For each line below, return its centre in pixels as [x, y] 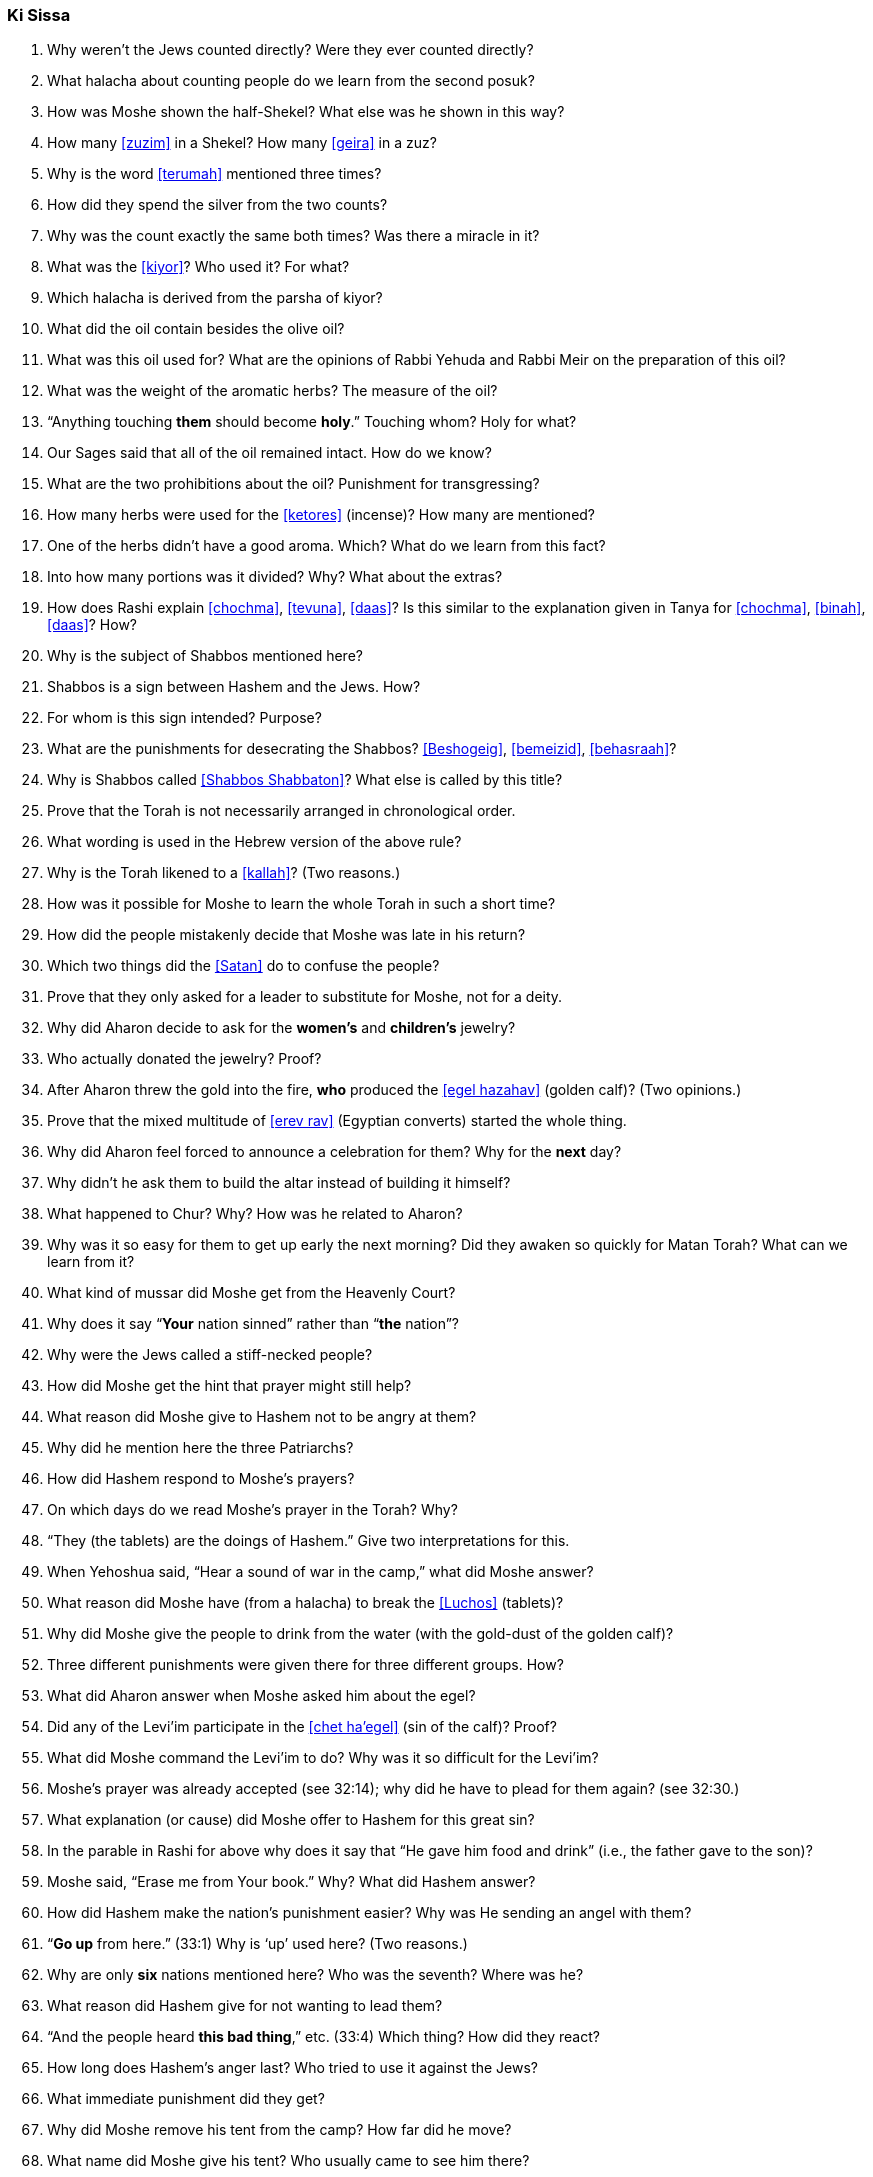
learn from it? [91, 1262]
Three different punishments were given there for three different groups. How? [305, 1665]
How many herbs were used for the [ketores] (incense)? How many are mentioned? [321, 515]
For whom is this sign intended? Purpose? [184, 718]
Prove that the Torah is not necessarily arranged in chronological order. [281, 811]
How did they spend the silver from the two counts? [217, 205]
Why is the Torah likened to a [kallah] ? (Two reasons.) [224, 873]
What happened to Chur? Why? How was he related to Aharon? [255, 1214]
